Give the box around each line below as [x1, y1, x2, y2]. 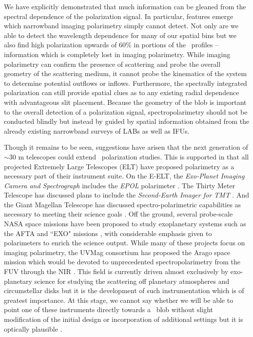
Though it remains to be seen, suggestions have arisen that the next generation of [4, 142, 248, 152]
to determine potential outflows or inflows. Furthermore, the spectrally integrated [4, 78, 247, 88]
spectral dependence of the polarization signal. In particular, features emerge [4, 11, 234, 21]
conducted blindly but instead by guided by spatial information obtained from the [4, 116, 250, 126]
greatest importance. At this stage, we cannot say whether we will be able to [4, 295, 234, 305]
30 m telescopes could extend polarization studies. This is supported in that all [9, 151, 249, 161]
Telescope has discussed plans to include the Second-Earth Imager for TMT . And [4, 190, 249, 200]
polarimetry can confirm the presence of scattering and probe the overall [4, 59, 221, 69]
